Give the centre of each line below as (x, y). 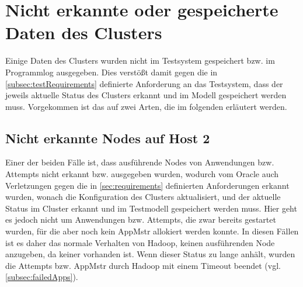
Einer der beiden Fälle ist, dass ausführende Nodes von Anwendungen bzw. (140, 162)
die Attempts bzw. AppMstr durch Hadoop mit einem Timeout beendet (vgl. (143, 265)
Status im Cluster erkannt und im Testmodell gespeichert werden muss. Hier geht (151, 208)
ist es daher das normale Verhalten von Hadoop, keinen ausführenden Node (140, 242)
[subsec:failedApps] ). (42, 277)
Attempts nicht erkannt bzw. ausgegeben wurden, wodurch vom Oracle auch (142, 174)
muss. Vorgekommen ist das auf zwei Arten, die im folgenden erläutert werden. (146, 106)
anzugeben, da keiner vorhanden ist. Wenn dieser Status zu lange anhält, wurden (150, 254)
